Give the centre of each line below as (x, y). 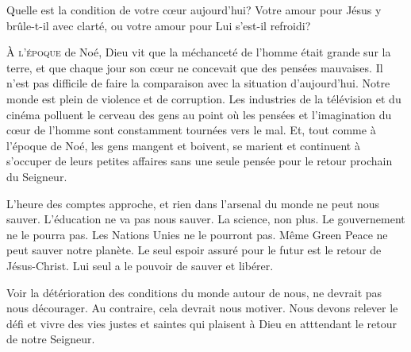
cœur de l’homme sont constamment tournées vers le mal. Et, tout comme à (191, 130)
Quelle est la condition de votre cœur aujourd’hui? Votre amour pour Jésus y (194, 10)
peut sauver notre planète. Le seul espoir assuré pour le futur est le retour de (194, 250)
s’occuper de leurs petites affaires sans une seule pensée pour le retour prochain (200, 161)
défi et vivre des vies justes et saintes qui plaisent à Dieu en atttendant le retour (202, 323)
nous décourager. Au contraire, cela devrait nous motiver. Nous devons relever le (202, 308)
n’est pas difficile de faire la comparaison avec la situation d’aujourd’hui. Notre (198, 83)
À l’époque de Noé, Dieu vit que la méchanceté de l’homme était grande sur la (199, 52)
